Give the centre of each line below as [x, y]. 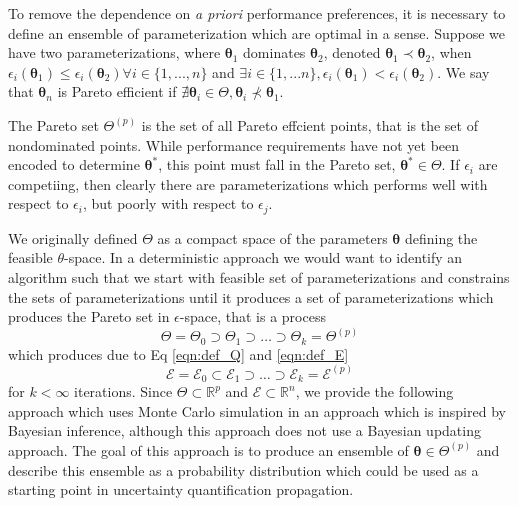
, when [451, 52]
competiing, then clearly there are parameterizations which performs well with [248, 183]
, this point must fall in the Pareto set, [277, 164]
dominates [274, 52]
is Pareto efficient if [117, 91]
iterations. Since [123, 391]
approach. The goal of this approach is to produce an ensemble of [208, 449]
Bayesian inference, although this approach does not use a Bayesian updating [244, 430]
